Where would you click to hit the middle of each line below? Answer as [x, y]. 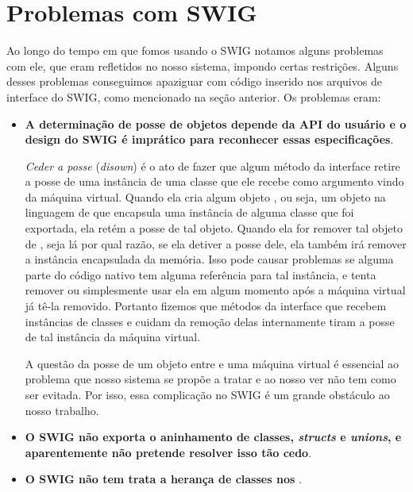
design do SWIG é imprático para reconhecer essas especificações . [209, 139]
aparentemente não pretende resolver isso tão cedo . [168, 452]
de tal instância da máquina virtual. [113, 337]
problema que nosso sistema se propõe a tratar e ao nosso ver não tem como [210, 379]
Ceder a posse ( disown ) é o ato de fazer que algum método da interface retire [212, 165]
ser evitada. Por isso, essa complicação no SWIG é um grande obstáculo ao [207, 394]
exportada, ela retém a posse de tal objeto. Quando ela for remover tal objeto [214, 228]
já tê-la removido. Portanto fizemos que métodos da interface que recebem [206, 306]
